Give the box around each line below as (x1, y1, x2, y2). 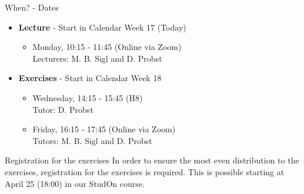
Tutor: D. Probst (32, 103, 93, 115)
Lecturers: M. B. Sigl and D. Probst (32, 52, 162, 64)
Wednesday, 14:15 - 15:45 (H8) (32, 91, 143, 103)
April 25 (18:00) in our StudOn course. (5, 177, 145, 189)
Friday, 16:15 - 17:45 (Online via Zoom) (32, 123, 176, 135)
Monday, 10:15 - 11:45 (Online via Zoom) (32, 41, 182, 53)
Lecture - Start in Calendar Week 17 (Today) (18, 21, 186, 33)
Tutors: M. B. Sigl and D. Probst (32, 134, 152, 146)
